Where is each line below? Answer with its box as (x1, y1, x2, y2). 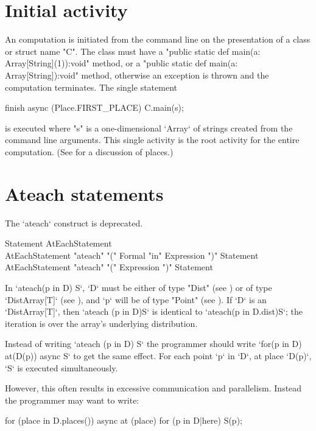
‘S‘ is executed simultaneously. (5, 361, 118, 374)
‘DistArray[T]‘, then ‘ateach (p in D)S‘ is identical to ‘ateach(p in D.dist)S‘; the (5, 305, 303, 318)
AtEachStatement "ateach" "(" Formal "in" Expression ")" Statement (5, 248, 259, 261)
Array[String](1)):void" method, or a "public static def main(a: (5, 57, 238, 69)
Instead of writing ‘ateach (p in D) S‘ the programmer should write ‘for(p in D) (5, 337, 302, 350)
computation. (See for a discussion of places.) (5, 145, 174, 158)
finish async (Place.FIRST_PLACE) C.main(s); (5, 101, 184, 114)
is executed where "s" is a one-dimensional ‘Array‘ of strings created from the (5, 121, 293, 134)
